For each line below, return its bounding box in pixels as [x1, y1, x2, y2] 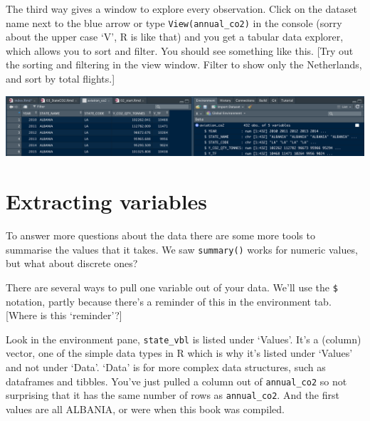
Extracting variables [6, 187, 208, 216]
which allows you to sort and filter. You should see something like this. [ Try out [6, 43, 354, 58]
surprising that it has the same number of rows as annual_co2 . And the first [6, 388, 339, 402]
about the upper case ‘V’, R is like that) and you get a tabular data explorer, [6, 29, 344, 44]
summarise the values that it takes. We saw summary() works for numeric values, [6, 241, 358, 256]
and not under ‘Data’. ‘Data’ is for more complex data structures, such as [6, 359, 326, 374]
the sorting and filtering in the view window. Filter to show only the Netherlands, [6, 57, 362, 72]
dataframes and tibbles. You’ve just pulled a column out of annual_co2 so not [6, 373, 347, 388]
